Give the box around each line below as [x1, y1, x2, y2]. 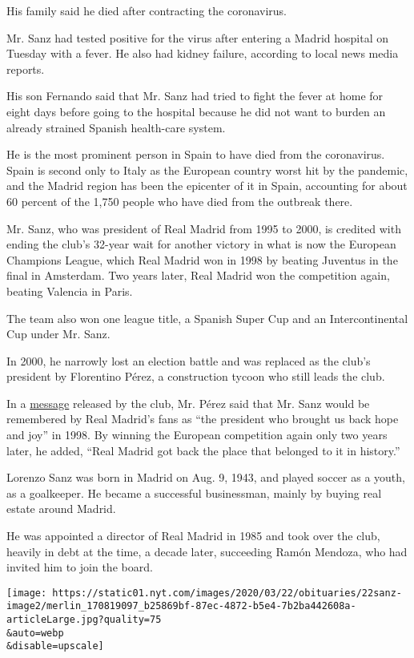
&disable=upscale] [6, 640, 104, 652]
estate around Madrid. [6, 500, 116, 517]
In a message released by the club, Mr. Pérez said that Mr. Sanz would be [6, 394, 370, 411]
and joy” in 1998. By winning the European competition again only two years [6, 426, 388, 443]
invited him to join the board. [6, 559, 153, 575]
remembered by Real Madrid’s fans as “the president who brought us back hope [6, 410, 399, 427]
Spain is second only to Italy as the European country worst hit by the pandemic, [6, 161, 408, 178]
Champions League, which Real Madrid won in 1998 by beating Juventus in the [6, 251, 398, 268]
